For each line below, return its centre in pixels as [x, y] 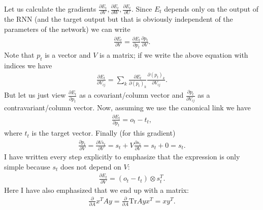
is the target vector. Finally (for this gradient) [104, 133]
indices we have [28, 65]
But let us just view [35, 95]
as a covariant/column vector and [131, 95]
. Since [142, 9]
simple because [27, 166]
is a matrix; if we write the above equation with [174, 55]
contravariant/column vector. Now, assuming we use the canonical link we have [127, 108]
